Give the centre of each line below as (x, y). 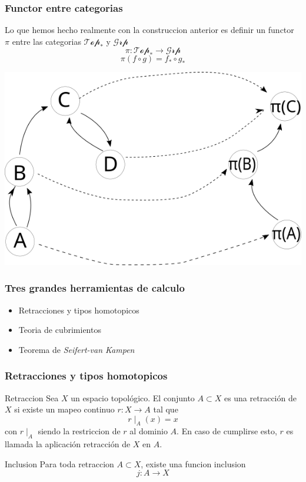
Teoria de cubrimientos (60, 330)
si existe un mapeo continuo (64, 409)
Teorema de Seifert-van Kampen (76, 349)
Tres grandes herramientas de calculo (95, 288)
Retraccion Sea (32, 397)
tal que (166, 409)
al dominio (149, 431)
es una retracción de (260, 397)
